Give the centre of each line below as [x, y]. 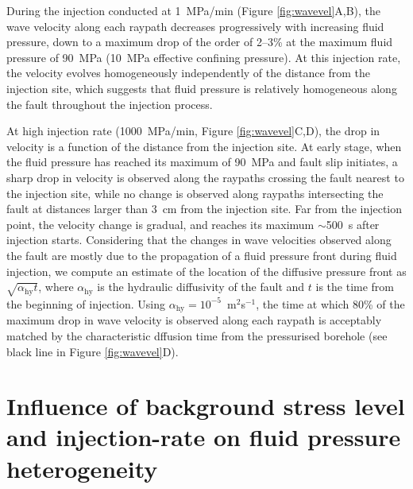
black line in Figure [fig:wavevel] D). [93, 351]
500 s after [353, 224]
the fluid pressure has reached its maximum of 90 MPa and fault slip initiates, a [202, 162]
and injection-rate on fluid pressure [204, 437]
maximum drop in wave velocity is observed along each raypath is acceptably [194, 320]
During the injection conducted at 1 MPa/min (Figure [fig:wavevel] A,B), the [194, 10]
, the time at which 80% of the [330, 303]
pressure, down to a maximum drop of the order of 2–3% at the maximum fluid [200, 42]
